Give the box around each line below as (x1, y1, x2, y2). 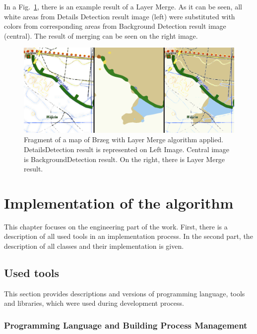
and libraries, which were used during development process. (4, 298, 184, 308)
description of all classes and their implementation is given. (4, 241, 184, 251)
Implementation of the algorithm (4, 192, 234, 213)
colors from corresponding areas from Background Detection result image (4, 21, 226, 31)
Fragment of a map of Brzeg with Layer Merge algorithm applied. (24, 134, 224, 145)
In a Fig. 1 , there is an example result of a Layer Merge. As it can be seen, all (4, 1, 242, 11)
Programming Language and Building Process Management (4, 319, 248, 331)
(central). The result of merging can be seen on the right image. (4, 30, 198, 41)
